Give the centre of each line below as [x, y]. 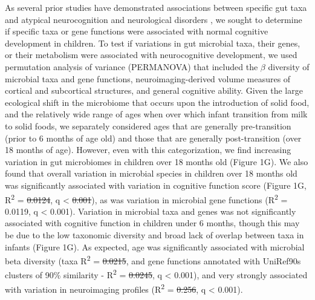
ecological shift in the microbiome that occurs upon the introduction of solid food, [157, 102]
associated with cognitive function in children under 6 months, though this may [152, 223]
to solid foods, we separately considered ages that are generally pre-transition [148, 126]
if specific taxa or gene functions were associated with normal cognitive [137, 31]
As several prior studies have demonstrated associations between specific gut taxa [156, 7]
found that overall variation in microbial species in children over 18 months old [151, 173]
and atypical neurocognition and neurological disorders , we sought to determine [154, 19]
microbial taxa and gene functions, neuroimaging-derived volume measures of [148, 78]
